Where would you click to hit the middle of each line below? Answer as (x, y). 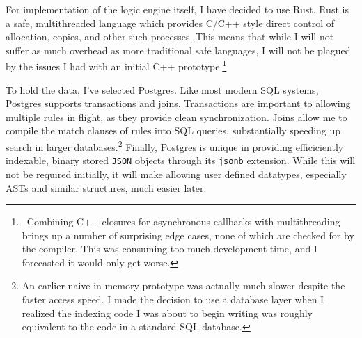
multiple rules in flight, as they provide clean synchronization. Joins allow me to (176, 116)
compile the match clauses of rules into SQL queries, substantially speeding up (173, 130)
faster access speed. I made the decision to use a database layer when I (173, 299)
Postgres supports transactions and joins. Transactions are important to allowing (178, 103)
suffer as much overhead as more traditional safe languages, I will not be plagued (178, 50)
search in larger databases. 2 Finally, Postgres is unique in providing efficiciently (175, 146)
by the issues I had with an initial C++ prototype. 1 (116, 65)
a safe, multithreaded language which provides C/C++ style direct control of (170, 23)
